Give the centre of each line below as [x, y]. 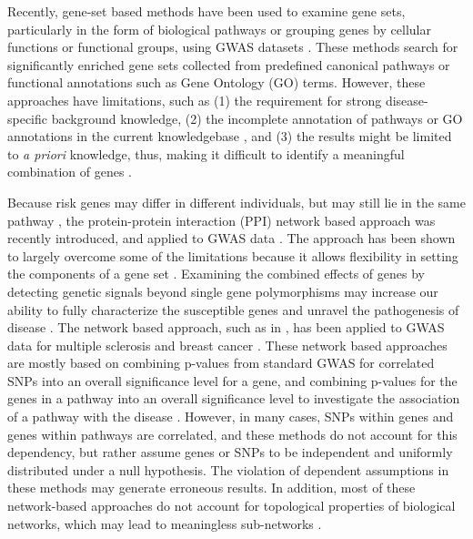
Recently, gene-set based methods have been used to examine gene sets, [206, 11]
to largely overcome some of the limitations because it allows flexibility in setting [233, 255]
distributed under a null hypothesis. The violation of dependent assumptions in [228, 469]
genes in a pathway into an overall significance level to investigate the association [234, 398]
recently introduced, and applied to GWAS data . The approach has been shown [231, 238]
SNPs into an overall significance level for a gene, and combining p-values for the [232, 380]
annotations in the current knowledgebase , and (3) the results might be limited [230, 136]
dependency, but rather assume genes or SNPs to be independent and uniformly [230, 452]
